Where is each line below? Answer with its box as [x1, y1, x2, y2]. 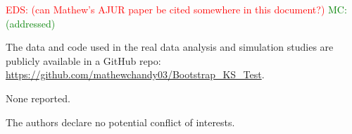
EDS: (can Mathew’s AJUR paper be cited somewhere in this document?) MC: [6, 2, 347, 16]
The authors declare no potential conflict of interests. [6, 114, 235, 129]
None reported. [6, 90, 70, 105]
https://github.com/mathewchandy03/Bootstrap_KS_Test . [6, 67, 265, 82]
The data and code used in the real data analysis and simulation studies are [6, 39, 334, 54]
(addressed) [6, 16, 56, 30]
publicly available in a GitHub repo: [6, 53, 161, 68]
